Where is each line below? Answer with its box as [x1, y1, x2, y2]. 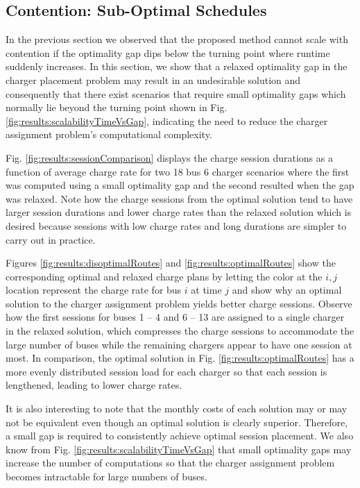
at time [191, 283, 222, 297]
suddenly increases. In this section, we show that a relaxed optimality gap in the [6, 59, 348, 74]
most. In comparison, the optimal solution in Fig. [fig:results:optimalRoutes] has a [6, 351, 354, 365]
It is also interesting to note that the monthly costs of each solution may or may [6, 401, 348, 416]
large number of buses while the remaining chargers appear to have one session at [6, 337, 352, 351]
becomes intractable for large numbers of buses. [6, 469, 207, 484]
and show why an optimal [232, 283, 342, 297]
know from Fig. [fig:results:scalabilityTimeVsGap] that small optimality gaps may [6, 441, 352, 456]
